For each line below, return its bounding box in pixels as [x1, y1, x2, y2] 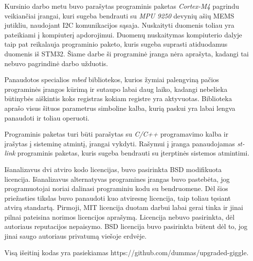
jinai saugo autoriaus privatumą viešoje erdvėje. [4, 231, 147, 241]
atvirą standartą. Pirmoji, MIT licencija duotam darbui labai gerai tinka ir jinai [4, 202, 243, 212]
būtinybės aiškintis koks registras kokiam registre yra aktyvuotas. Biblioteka [4, 93, 232, 104]
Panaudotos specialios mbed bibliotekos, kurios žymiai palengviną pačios [4, 74, 219, 85]
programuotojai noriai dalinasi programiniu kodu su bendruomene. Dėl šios [4, 183, 228, 193]
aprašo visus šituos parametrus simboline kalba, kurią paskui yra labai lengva [4, 103, 235, 113]
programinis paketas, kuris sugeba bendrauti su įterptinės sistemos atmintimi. [17, 148, 250, 158]
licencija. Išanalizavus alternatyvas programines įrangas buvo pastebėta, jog [4, 174, 230, 184]
